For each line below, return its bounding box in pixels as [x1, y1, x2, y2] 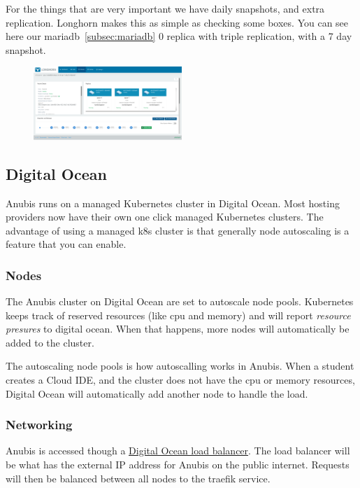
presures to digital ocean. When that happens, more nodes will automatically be [6, 321, 350, 336]
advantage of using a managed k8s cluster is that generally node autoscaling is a [6, 223, 350, 237]
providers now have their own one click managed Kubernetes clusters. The [6, 209, 324, 224]
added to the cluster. [6, 335, 94, 349]
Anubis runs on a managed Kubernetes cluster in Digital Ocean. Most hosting [6, 195, 340, 210]
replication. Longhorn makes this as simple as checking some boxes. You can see [6, 15, 349, 29]
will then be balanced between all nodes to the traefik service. [6, 470, 271, 485]
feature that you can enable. [6, 237, 127, 251]
